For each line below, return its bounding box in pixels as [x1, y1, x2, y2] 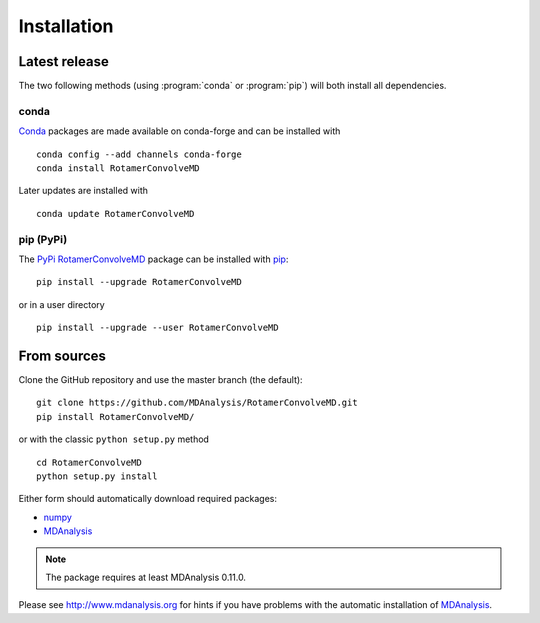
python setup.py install [36, 470, 158, 482]
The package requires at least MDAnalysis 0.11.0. [45, 571, 247, 583]
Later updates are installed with [18, 185, 149, 197]
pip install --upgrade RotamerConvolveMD [36, 276, 242, 288]
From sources [18, 347, 107, 364]
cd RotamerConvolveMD [36, 456, 142, 468]
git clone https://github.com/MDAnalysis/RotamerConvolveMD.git [36, 397, 359, 409]
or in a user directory [18, 298, 105, 310]
